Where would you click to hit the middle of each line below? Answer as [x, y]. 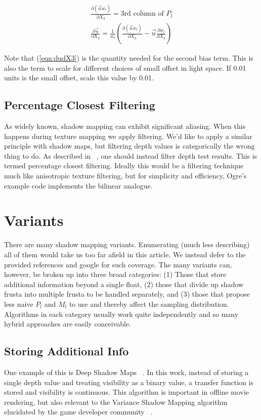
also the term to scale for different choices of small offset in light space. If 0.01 [125, 67]
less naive [19, 304]
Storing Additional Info [67, 351]
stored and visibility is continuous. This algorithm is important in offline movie [126, 392]
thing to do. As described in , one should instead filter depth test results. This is [131, 155]
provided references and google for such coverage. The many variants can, [118, 264]
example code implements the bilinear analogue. [78, 185]
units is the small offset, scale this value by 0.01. [79, 78]
